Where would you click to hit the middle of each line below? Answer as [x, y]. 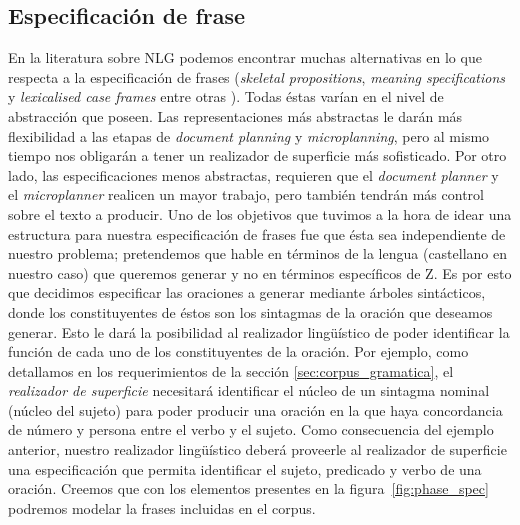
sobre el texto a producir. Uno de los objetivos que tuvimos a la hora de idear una [260, 213]
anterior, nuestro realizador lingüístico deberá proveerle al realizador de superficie [257, 449]
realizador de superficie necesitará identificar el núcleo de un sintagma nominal [249, 390]
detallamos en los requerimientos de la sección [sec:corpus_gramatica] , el [231, 370]
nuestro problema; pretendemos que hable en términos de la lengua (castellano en [257, 253]
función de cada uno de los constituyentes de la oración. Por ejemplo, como [238, 351]
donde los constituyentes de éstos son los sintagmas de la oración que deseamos [250, 311]
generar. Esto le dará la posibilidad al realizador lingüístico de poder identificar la [259, 331]
